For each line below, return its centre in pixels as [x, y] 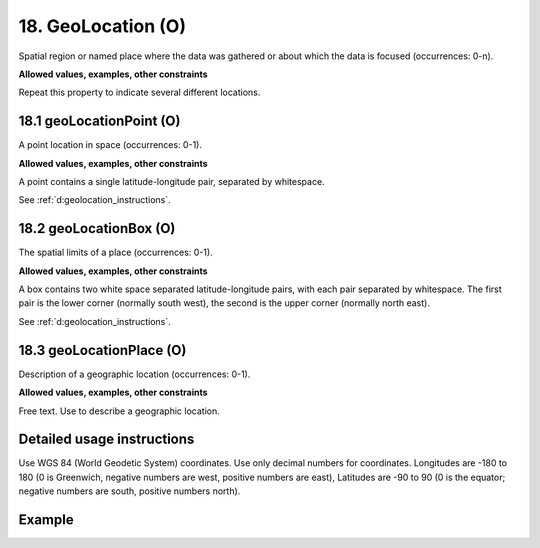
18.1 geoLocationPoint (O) [99, 121]
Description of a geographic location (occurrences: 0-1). [134, 374]
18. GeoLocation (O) [102, 26]
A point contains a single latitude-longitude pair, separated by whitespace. [171, 182]
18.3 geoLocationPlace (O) [102, 350]
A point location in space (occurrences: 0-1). [110, 145]
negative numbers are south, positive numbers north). [129, 491]
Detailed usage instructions [106, 439]
